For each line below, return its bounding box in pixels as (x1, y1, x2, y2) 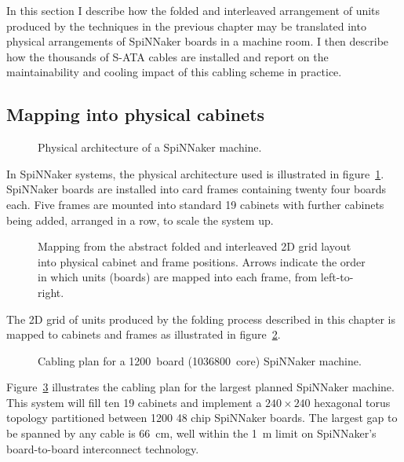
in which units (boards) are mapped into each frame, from (38, 269, 318, 285)
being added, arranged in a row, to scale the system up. (6, 211, 274, 228)
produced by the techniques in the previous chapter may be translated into (6, 17, 366, 34)
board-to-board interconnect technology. (6, 440, 199, 456)
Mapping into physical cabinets (6, 102, 265, 126)
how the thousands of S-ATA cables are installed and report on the (6, 48, 329, 64)
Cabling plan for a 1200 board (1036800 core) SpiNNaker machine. (38, 352, 362, 368)
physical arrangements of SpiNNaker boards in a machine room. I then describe (6, 33, 389, 49)
